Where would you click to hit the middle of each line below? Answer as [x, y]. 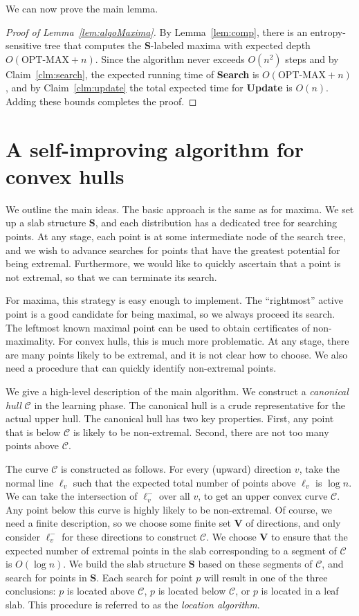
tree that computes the [93, 45]
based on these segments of [255, 564]
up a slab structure [46, 223]
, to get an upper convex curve [263, 496]
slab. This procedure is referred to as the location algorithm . [133, 604]
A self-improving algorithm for [155, 148]
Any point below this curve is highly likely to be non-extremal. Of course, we [169, 509]
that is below [33, 432]
